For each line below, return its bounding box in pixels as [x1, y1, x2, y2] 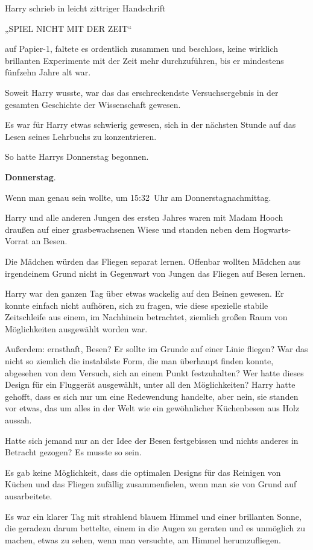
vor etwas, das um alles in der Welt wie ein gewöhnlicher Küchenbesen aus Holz [5, 402, 300, 414]
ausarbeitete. [5, 490, 52, 502]
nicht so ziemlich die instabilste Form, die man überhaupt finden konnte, [5, 355, 274, 367]
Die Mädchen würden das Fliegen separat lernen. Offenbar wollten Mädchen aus [5, 254, 301, 267]
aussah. [5, 414, 32, 426]
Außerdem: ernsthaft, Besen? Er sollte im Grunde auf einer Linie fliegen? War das [5, 343, 308, 355]
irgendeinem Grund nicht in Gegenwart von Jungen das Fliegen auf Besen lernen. [5, 267, 306, 279]
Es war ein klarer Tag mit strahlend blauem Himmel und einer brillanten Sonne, [5, 510, 302, 522]
